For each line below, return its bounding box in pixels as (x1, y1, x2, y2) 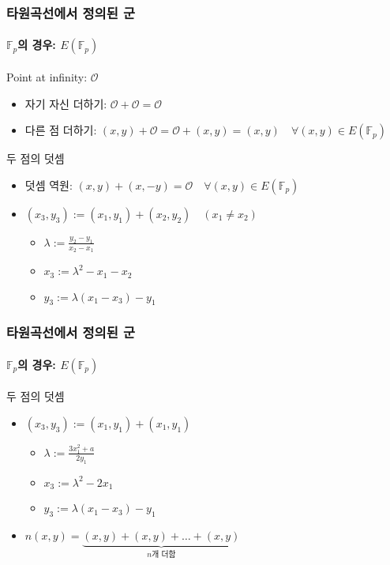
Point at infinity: (6, 69, 88, 85)
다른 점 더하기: (24, 122, 97, 138)
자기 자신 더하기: (24, 95, 107, 111)
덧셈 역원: (24, 176, 73, 193)
